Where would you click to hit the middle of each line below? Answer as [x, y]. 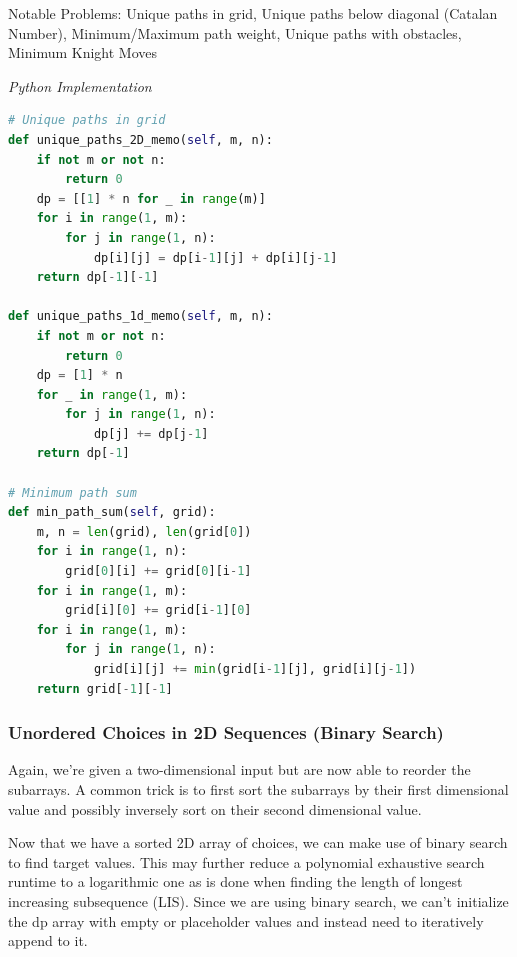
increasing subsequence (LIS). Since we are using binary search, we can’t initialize [258, 900]
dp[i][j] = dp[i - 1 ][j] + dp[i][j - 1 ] [215, 257]
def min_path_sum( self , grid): [112, 512]
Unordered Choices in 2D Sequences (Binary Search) [226, 732]
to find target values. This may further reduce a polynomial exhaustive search [246, 861]
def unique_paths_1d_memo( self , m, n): [140, 316]
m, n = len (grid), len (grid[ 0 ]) [144, 531]
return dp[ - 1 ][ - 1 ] [97, 277]
